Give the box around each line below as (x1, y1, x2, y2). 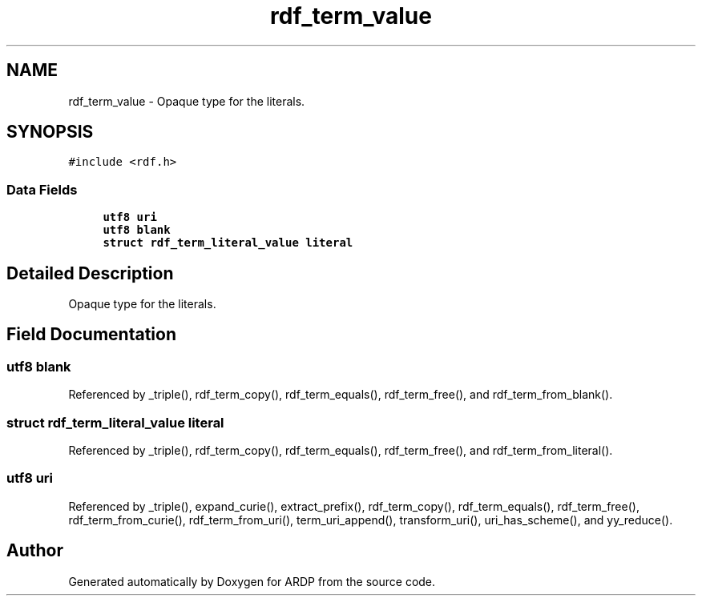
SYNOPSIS (6, 122, 94, 142)
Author (6, 540, 63, 561)
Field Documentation (6, 324, 176, 345)
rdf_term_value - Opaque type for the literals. (68, 94, 305, 108)
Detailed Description (6, 263, 174, 283)
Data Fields (6, 181, 78, 198)
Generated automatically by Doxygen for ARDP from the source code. (68, 574, 436, 588)
